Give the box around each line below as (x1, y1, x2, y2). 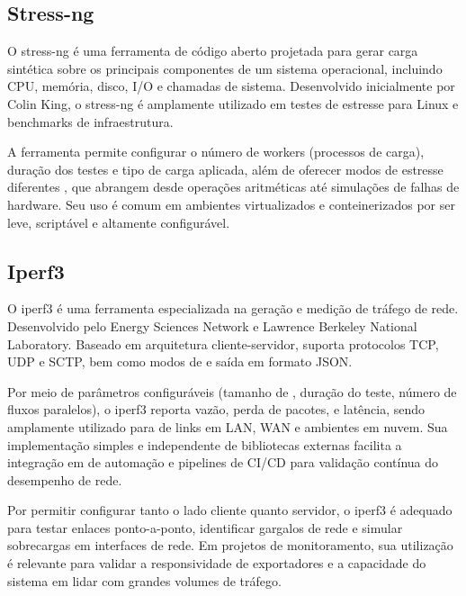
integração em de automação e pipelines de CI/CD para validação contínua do (7, 453, 439, 472)
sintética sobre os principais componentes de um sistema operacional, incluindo (7, 59, 443, 77)
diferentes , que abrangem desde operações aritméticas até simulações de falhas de (7, 177, 460, 196)
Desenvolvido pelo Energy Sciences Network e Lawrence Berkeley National (7, 316, 417, 335)
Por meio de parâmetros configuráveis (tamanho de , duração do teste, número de (7, 382, 457, 401)
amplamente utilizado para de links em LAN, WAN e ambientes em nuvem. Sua (7, 417, 448, 436)
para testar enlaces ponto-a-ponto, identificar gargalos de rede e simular (7, 518, 403, 537)
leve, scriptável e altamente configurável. (7, 212, 230, 231)
